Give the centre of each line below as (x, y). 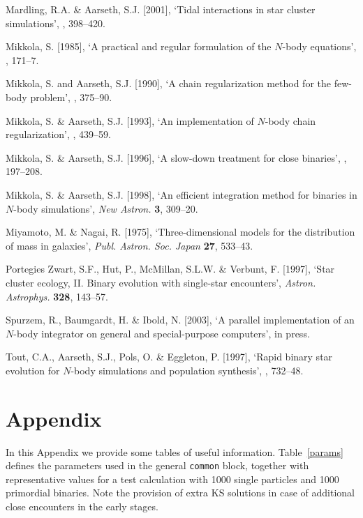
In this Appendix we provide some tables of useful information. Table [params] (175, 451)
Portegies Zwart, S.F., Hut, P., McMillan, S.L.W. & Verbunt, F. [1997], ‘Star (170, 269)
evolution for (33, 370)
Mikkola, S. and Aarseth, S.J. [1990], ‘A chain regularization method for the (168, 83)
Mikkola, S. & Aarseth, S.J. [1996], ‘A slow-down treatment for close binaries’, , (176, 157)
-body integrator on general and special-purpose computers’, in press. (162, 333)
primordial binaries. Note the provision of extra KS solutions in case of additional (180, 493)
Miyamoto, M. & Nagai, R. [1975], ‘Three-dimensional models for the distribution (180, 232)
